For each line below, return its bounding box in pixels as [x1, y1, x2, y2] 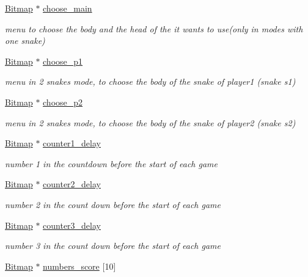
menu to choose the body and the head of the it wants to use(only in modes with [5, 22, 303, 35]
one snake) [5, 34, 45, 47]
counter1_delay [43, 137, 101, 149]
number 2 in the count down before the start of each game [5, 198, 221, 210]
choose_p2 [43, 95, 83, 108]
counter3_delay [43, 218, 101, 231]
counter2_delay [43, 178, 101, 190]
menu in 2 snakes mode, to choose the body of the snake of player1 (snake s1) [5, 75, 296, 88]
